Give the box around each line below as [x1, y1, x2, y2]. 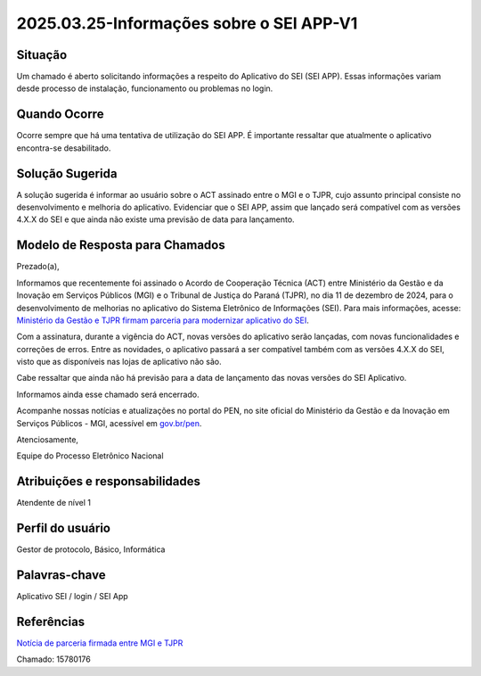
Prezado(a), [16, 261, 60, 272]
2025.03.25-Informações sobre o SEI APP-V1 [16, 13, 358, 33]
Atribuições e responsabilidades [16, 474, 200, 490]
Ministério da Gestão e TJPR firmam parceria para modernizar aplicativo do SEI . [16, 315, 309, 326]
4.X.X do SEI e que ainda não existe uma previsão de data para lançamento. [16, 214, 295, 225]
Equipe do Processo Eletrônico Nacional [16, 450, 164, 461]
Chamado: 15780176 [16, 654, 91, 664]
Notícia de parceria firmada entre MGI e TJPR [16, 638, 183, 648]
